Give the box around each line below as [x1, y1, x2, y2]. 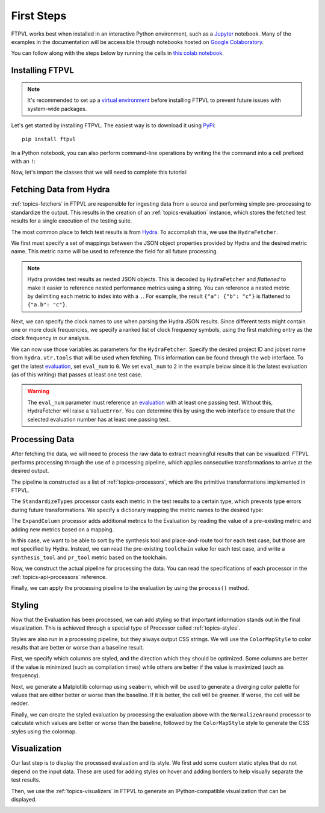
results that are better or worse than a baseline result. [11, 644, 144, 651]
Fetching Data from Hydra [11, 185, 110, 195]
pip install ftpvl [22, 136, 76, 143]
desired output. [11, 467, 49, 475]
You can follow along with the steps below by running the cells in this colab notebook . [11, 49, 224, 57]
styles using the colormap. [11, 727, 78, 735]
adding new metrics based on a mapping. [11, 525, 114, 533]
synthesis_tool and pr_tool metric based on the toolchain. [11, 554, 167, 561]
